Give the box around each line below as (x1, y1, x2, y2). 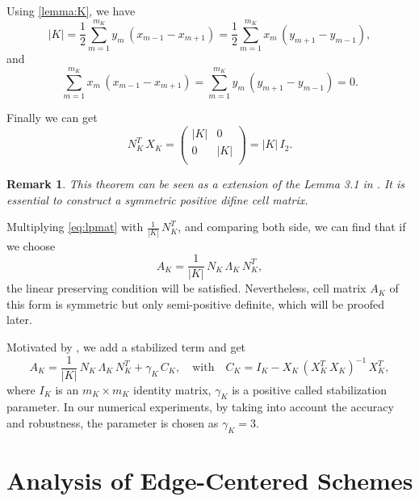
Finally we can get (6, 109, 98, 126)
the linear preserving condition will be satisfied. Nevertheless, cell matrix (6, 280, 367, 297)
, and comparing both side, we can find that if (178, 218, 406, 235)
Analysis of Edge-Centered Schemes (6, 463, 413, 496)
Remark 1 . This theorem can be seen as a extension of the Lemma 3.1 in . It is (6, 175, 405, 192)
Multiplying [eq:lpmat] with (6, 218, 144, 235)
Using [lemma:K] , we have (6, 2, 136, 19)
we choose (6, 237, 56, 254)
